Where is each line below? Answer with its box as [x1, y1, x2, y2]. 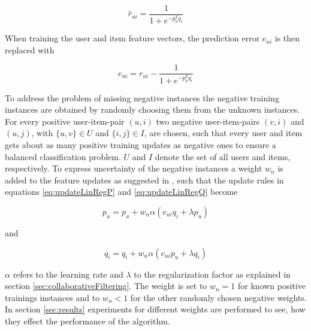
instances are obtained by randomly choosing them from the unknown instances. [5, 103, 300, 116]
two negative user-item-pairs [156, 115, 260, 127]
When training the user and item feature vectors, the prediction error [5, 32, 260, 44]
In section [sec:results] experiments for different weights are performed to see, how [5, 303, 306, 315]
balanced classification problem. [5, 150, 121, 163]
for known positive [238, 279, 306, 292]
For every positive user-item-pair [5, 115, 125, 127]
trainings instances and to [5, 291, 100, 303]
